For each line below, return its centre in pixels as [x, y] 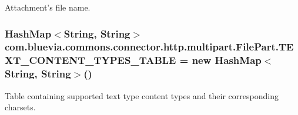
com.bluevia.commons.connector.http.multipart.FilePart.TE [149, 47]
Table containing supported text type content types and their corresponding [142, 95]
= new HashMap [220, 60]
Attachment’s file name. [48, 7]
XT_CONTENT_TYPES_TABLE [91, 60]
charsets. [20, 107]
